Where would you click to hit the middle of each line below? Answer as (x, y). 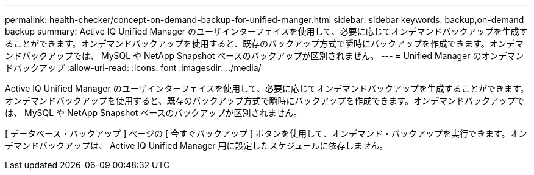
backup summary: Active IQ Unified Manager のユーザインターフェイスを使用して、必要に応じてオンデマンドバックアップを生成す (266, 31)
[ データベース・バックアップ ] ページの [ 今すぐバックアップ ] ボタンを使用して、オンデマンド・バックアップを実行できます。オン (266, 133)
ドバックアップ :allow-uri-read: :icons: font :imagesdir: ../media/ (133, 68)
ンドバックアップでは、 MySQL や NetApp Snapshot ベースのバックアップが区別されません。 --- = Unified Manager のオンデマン (265, 56)
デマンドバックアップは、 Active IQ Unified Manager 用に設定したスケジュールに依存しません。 (197, 146)
